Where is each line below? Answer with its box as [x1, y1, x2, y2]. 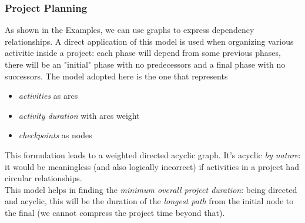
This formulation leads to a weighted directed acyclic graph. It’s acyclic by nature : [5, 148, 301, 161]
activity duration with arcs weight [18, 109, 140, 121]
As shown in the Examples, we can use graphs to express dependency [5, 24, 254, 36]
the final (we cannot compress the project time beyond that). [5, 206, 225, 218]
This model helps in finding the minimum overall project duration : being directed [5, 183, 297, 195]
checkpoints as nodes [18, 129, 92, 141]
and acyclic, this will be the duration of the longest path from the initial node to [5, 195, 294, 207]
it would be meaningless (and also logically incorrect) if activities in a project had [5, 160, 299, 172]
